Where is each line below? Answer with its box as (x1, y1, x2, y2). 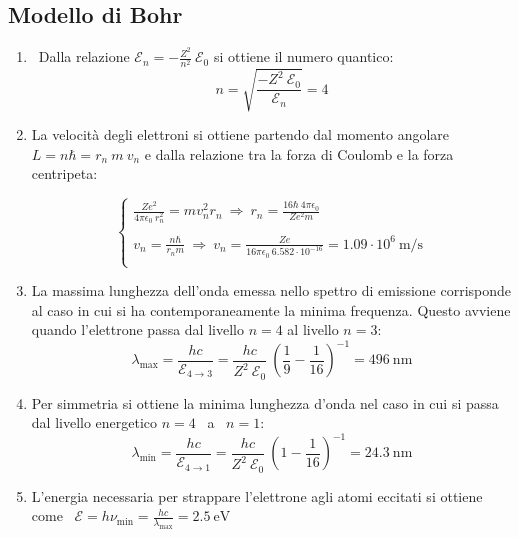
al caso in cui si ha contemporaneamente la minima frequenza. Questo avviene (31, 299, 511, 320)
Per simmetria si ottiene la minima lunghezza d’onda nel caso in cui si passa (31, 392, 499, 413)
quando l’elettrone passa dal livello (31, 319, 244, 340)
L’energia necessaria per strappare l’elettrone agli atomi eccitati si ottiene (31, 485, 483, 506)
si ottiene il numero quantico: (213, 46, 394, 67)
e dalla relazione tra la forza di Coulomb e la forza (144, 143, 454, 164)
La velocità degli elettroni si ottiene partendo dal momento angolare (31, 123, 450, 144)
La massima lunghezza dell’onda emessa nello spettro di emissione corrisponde (31, 280, 512, 301)
